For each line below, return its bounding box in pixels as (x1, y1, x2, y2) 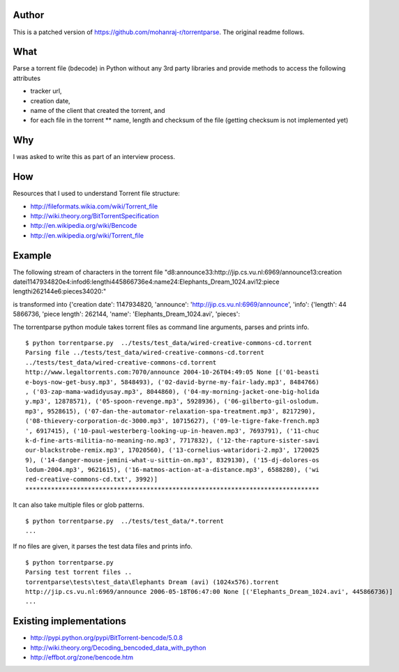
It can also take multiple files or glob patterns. (13, 501, 144, 509)
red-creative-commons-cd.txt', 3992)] (25, 475, 158, 484)
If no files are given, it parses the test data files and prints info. (13, 542, 193, 551)
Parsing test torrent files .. (25, 568, 133, 576)
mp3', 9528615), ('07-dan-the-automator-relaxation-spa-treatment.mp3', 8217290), (25, 407, 316, 415)
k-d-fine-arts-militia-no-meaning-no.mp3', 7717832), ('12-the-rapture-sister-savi (25, 436, 320, 444)
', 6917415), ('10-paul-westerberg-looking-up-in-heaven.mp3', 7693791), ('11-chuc (25, 427, 320, 435)
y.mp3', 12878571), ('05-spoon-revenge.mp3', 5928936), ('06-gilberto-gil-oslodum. (25, 397, 320, 406)
